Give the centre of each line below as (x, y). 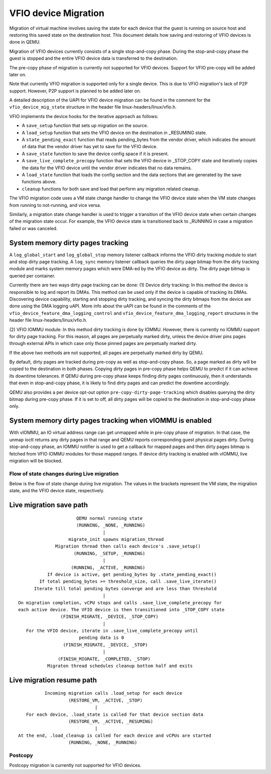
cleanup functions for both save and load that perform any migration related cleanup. (111, 189)
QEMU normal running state (109, 518)
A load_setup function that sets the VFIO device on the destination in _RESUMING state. (114, 133)
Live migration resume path (53, 680)
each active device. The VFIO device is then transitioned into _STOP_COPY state (121, 610)
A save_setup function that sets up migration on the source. (85, 126)
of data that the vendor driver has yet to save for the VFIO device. (90, 147)
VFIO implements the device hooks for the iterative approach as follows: (84, 116)
